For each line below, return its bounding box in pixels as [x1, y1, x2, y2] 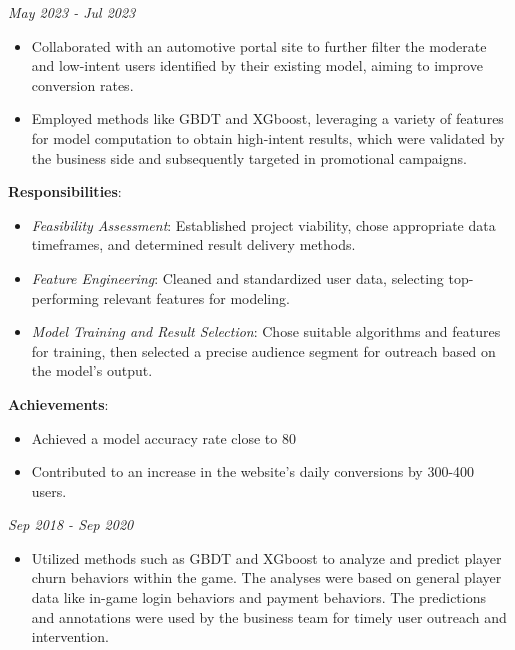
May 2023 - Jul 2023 [8, 2, 136, 22]
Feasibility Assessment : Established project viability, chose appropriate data [31, 214, 496, 235]
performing [31, 287, 99, 308]
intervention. [31, 626, 109, 647]
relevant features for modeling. [103, 287, 290, 308]
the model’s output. [31, 360, 153, 381]
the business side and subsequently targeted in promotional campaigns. [31, 147, 467, 168]
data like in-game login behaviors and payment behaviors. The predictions [31, 587, 486, 608]
